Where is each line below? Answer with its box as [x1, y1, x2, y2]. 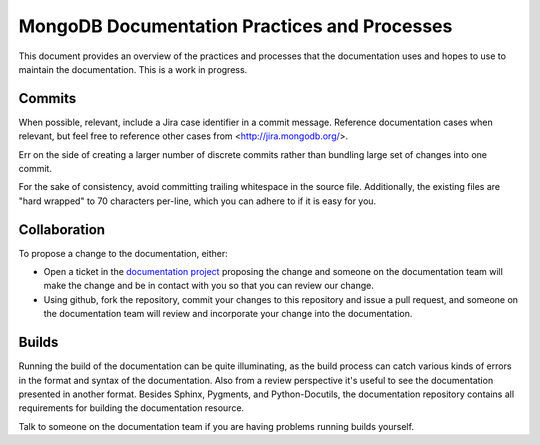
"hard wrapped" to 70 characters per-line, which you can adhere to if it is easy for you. [18, 195, 377, 207]
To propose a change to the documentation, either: [18, 247, 229, 259]
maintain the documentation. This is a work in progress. [18, 63, 248, 75]
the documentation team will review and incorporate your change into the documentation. [43, 308, 413, 320]
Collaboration [18, 221, 105, 238]
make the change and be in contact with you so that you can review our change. [43, 280, 375, 292]
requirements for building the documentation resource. [18, 402, 245, 414]
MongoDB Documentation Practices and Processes [18, 15, 453, 37]
